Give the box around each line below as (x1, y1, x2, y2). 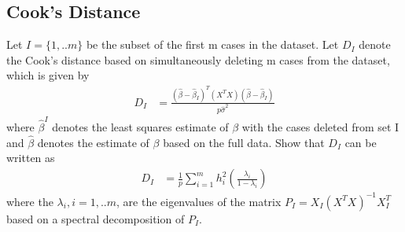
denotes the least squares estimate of (52, 119, 229, 135)
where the (6, 193, 53, 209)
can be (344, 134, 377, 150)
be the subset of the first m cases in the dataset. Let (86, 36, 339, 53)
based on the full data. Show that (163, 134, 325, 150)
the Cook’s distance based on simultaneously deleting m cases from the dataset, (6, 51, 390, 68)
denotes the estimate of (37, 134, 149, 150)
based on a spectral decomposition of (6, 210, 185, 226)
